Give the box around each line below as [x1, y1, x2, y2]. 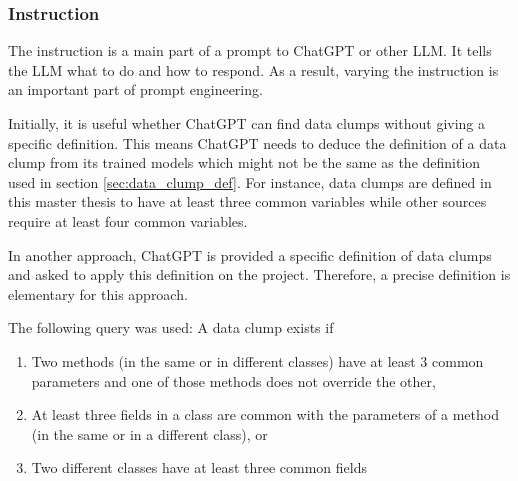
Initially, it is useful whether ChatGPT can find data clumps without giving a [8, 113, 486, 133]
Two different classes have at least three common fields [31, 457, 368, 478]
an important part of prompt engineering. [8, 79, 263, 100]
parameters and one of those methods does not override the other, [31, 370, 436, 391]
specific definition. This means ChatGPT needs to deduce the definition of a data [8, 132, 507, 153]
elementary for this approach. [8, 283, 188, 304]
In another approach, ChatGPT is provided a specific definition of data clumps [8, 244, 492, 265]
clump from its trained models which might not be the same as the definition [8, 152, 481, 173]
